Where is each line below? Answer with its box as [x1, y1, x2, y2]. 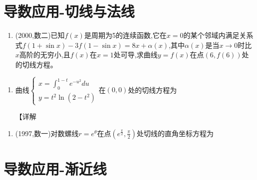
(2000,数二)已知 [15, 30, 65, 40]
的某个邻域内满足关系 [183, 30, 254, 40]
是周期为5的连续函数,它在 [84, 30, 167, 40]
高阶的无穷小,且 [19, 49, 70, 60]
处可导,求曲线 [113, 49, 158, 60]
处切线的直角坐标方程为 [137, 128, 214, 138]
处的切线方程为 [128, 84, 177, 95]
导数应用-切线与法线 [3, 1, 135, 21]
